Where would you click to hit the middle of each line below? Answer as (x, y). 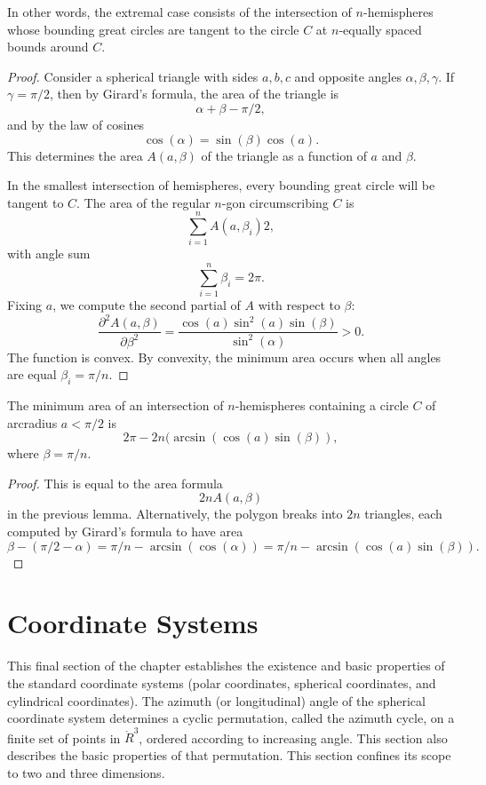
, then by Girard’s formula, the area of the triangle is (194, 94)
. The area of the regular (143, 202)
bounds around (48, 47)
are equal (32, 374)
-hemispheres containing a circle (322, 405)
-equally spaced (380, 29)
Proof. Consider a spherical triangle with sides (133, 76)
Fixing (25, 305)
